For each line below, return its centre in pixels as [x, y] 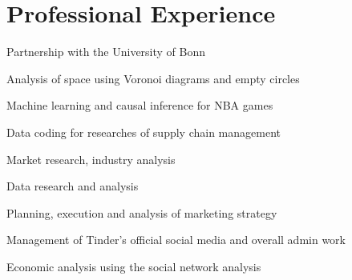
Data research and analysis [73, 186]
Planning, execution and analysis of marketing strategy [142, 212]
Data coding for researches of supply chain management [144, 132]
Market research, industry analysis [91, 159]
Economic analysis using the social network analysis [134, 266]
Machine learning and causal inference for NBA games [140, 105]
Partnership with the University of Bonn [106, 52]
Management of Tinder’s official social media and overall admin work [176, 240]
